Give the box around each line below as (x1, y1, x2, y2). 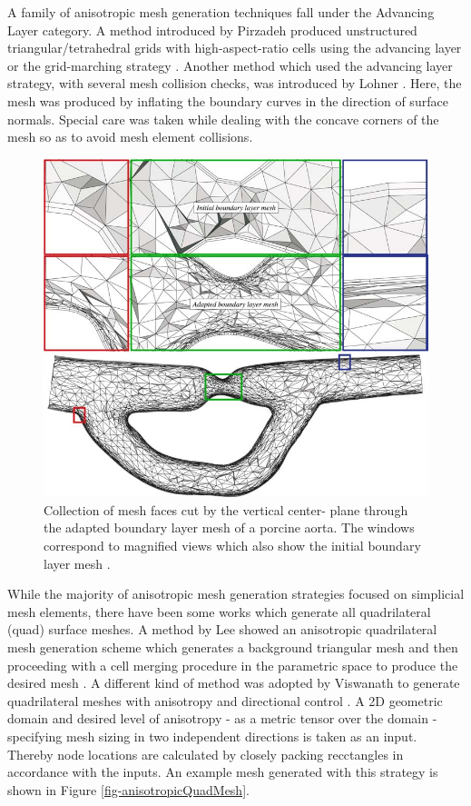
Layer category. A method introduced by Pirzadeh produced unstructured (7, 20, 417, 39)
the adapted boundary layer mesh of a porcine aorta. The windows (44, 518, 415, 537)
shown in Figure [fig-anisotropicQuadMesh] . (7, 780, 250, 799)
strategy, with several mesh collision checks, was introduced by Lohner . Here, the (7, 74, 462, 93)
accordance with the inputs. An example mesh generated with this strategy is (7, 762, 438, 781)
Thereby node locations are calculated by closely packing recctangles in (7, 744, 404, 763)
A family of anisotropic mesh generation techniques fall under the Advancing (7, 3, 435, 21)
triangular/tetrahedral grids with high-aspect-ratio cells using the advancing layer (7, 38, 462, 57)
